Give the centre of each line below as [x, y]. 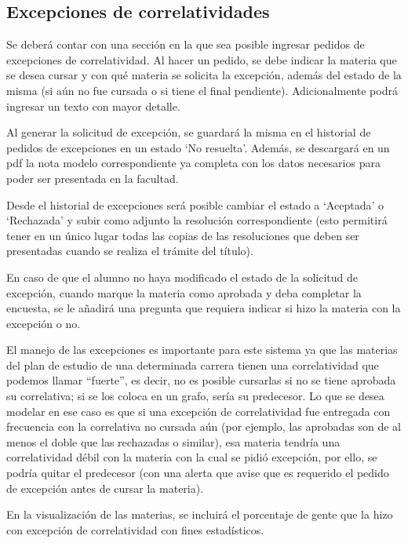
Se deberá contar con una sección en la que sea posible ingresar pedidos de [186, 44]
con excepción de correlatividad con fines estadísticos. [135, 529]
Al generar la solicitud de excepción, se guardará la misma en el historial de [189, 132]
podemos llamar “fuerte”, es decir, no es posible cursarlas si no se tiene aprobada [201, 380]
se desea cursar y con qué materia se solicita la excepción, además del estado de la [204, 75]
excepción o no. [44, 323]
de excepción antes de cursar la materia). [105, 488]
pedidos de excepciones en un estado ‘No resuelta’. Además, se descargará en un [198, 147]
